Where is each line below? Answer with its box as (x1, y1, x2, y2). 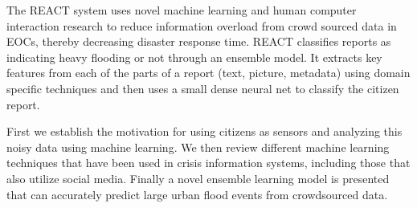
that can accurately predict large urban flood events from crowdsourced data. (6, 186, 388, 202)
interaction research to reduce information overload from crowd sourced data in (6, 17, 397, 34)
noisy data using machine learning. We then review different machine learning (6, 138, 390, 155)
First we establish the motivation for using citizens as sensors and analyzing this (6, 123, 403, 140)
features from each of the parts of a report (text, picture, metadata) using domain (6, 64, 411, 81)
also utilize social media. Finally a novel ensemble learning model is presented (6, 169, 390, 186)
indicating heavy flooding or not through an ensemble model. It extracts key (6, 48, 382, 65)
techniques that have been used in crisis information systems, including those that (6, 154, 411, 171)
